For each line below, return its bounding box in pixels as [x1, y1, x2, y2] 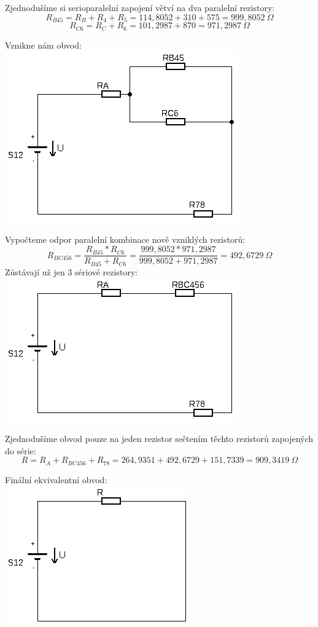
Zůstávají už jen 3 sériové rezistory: [5, 265, 138, 278]
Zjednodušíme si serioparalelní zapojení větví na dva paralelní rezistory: [5, 1, 275, 14]
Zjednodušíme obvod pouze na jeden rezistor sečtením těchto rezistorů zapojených [5, 432, 314, 444]
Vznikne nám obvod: [5, 38, 82, 51]
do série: [5, 444, 36, 457]
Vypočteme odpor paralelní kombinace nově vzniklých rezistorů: [5, 232, 246, 245]
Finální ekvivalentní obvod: [5, 473, 107, 486]
